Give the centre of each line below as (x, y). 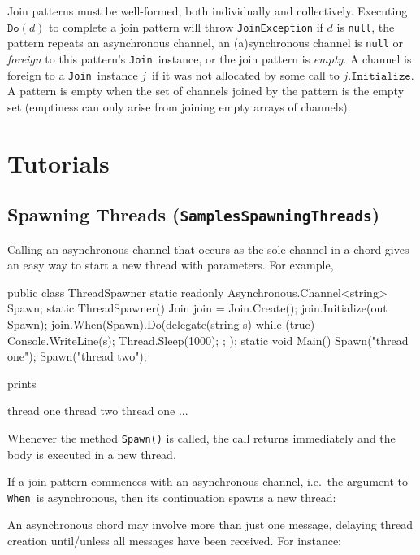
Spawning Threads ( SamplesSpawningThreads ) (194, 214)
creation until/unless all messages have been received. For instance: (175, 540)
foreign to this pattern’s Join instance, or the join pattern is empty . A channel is (210, 58)
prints (22, 383)
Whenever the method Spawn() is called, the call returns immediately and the (201, 437)
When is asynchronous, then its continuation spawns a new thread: (172, 497)
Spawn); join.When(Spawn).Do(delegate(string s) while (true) (161, 323)
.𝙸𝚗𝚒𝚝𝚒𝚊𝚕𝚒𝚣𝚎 (379, 76)
